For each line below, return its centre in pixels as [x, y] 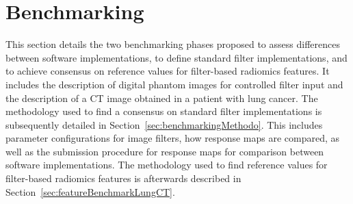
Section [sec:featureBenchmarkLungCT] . [90, 191]
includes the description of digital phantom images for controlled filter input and [174, 84]
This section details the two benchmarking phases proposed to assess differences [173, 44]
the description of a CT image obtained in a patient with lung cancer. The [162, 98]
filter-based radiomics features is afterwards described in [123, 178]
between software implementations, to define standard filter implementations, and [176, 57]
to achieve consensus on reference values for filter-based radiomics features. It [168, 71]
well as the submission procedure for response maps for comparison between [165, 151]
